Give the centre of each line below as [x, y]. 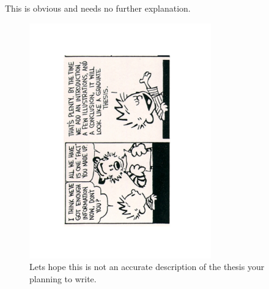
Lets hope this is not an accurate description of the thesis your [147, 267]
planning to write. [63, 279]
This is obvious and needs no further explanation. [98, 8]
